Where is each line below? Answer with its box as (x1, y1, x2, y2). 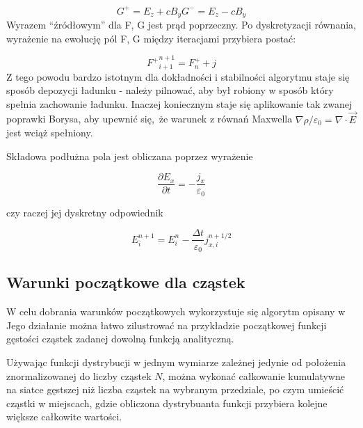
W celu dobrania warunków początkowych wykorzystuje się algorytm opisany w (6, 304, 346, 319)
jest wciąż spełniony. (6, 125, 93, 140)
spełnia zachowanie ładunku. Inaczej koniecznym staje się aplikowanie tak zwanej (6, 96, 353, 111)
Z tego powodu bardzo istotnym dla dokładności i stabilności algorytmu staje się (6, 69, 350, 84)
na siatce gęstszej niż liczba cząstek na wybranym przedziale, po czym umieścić (6, 382, 344, 397)
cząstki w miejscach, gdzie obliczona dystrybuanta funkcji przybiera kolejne (6, 395, 328, 410)
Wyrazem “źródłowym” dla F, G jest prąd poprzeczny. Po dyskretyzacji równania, (6, 17, 356, 31)
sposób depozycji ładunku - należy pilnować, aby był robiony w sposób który (6, 83, 334, 97)
